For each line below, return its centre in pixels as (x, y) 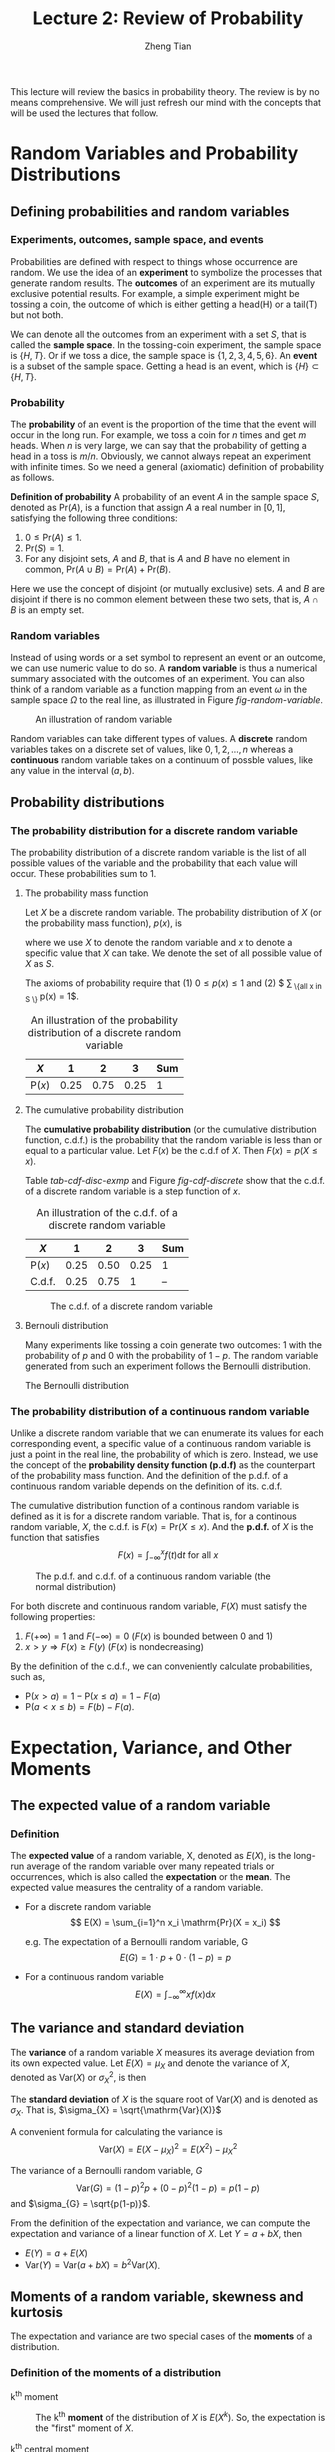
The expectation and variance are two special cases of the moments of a (161, 2336)
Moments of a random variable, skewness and (157, 2296)
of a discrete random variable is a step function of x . (132, 1191)
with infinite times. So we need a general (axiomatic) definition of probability (167, 467)
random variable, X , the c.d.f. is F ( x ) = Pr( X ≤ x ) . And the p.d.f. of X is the (162, 1526)
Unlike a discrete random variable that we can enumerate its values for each (167, 1433)
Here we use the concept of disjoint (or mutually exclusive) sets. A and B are (168, 589)
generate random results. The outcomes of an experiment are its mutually (163, 283)
